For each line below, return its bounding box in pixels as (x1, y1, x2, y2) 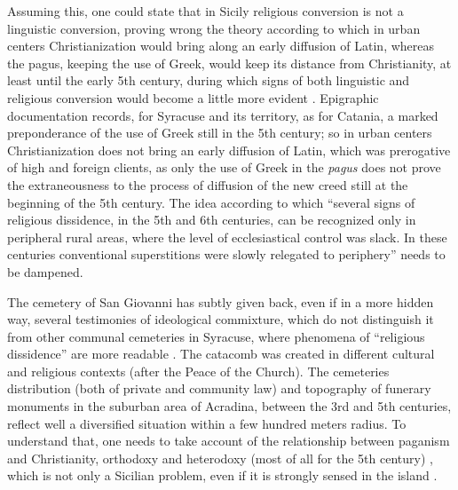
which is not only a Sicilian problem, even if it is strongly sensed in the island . (7, 466, 438, 485)
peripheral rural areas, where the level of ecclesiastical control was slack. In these (7, 227, 447, 246)
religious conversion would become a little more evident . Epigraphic (7, 88, 379, 107)
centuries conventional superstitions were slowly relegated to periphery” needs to (7, 245, 446, 264)
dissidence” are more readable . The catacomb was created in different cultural (7, 344, 435, 363)
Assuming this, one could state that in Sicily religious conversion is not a (7, 2, 404, 20)
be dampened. (7, 262, 83, 281)
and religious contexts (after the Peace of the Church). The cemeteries (7, 361, 390, 380)
